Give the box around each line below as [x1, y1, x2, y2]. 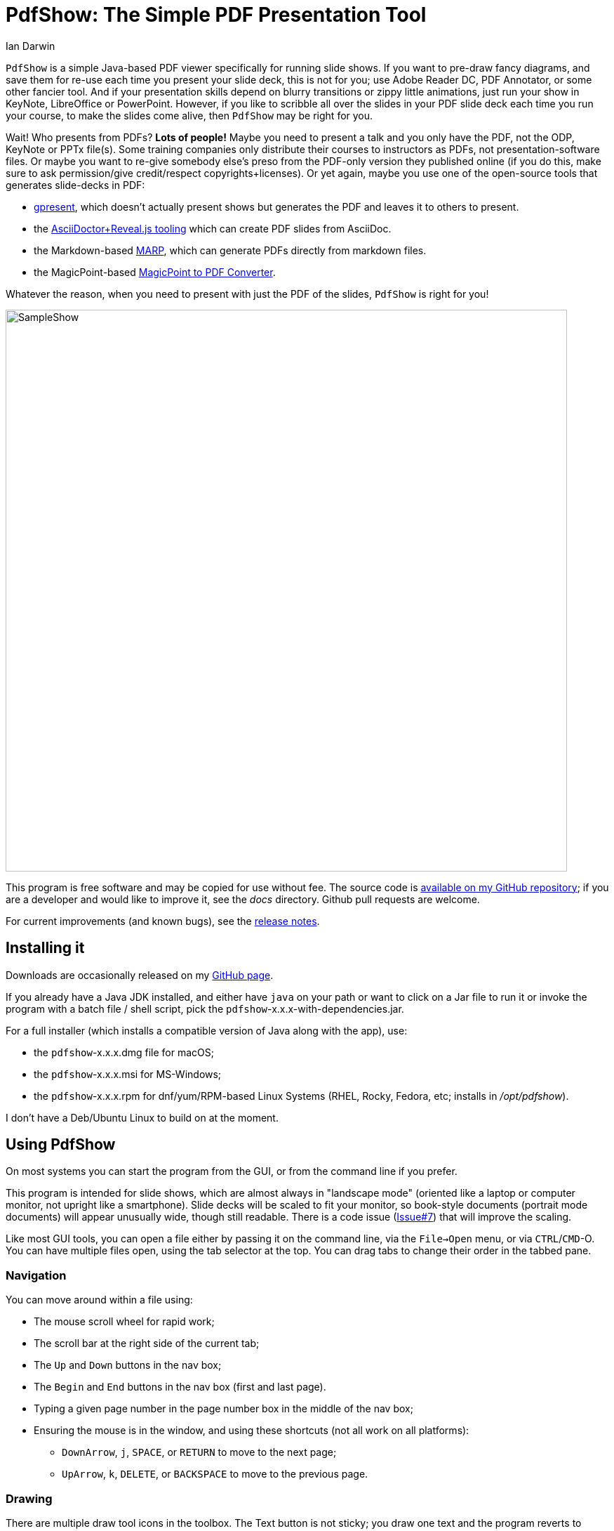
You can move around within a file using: [6, 1294, 193, 1306]
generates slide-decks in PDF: [6, 178, 145, 191]
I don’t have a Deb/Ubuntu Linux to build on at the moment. [6, 1111, 279, 1124]
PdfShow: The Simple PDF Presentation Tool [6, 3, 427, 27]
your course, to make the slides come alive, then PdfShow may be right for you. [6, 109, 373, 121]
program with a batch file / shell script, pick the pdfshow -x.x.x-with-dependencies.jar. [6, 1002, 404, 1015]
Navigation [6, 1268, 67, 1282]
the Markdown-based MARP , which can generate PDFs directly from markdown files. [34, 244, 427, 256]
